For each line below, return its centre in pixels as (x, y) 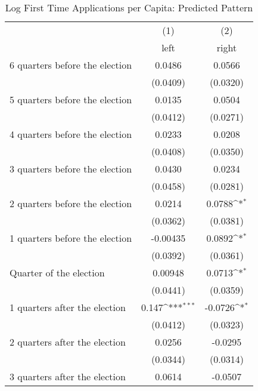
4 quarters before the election (71, 134)
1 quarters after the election (68, 307)
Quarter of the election (57, 273)
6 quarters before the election (71, 65)
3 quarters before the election (71, 169)
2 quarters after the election (68, 342)
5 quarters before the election (71, 99)
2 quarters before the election (71, 203)
